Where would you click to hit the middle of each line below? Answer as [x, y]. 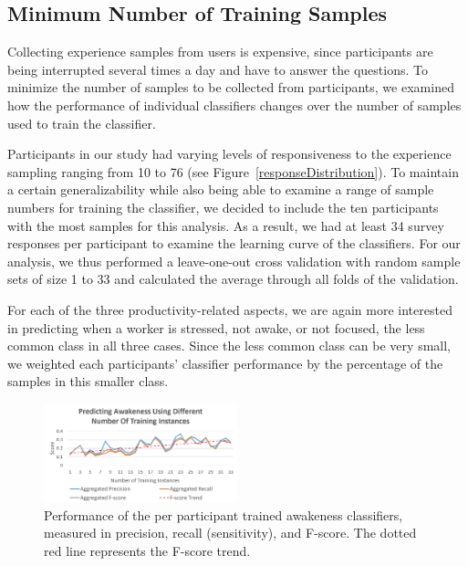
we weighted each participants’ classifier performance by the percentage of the [225, 363]
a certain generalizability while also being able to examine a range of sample [221, 189]
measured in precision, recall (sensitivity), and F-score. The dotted [230, 533]
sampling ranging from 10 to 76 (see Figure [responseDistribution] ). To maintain [233, 171]
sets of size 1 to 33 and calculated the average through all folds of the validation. [233, 279]
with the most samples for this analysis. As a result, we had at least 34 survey [226, 225]
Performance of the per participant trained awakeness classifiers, [224, 514]
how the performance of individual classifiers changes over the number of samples [234, 105]
